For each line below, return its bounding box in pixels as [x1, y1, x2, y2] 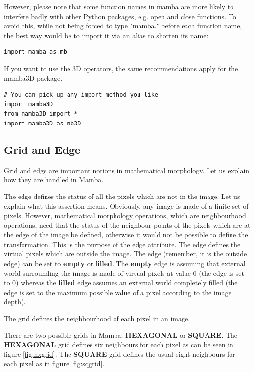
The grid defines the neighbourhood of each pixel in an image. [4, 313, 190, 323]
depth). [4, 297, 26, 307]
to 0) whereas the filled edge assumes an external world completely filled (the [4, 277, 238, 288]
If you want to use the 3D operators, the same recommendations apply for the [4, 63, 238, 73]
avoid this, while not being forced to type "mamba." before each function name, [4, 21, 242, 31]
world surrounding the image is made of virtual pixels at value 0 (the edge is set [4, 268, 244, 278]
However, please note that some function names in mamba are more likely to [4, 1, 234, 11]
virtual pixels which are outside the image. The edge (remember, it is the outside [4, 248, 247, 259]
